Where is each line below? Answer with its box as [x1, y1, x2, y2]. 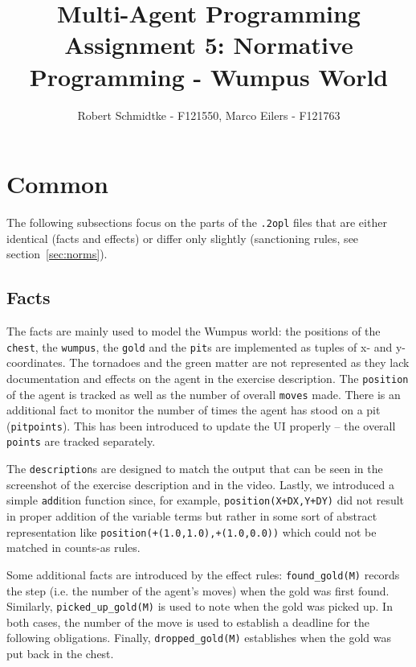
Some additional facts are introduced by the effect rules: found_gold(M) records [6, 566, 400, 583]
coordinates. [6, 354, 66, 371]
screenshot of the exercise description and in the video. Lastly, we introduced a [6, 476, 394, 492]
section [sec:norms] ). [6, 245, 108, 262]
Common [6, 167, 109, 200]
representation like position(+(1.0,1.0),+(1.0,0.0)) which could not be [6, 523, 377, 540]
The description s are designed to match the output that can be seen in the [6, 460, 383, 477]
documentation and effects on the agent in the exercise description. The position [6, 369, 409, 386]
